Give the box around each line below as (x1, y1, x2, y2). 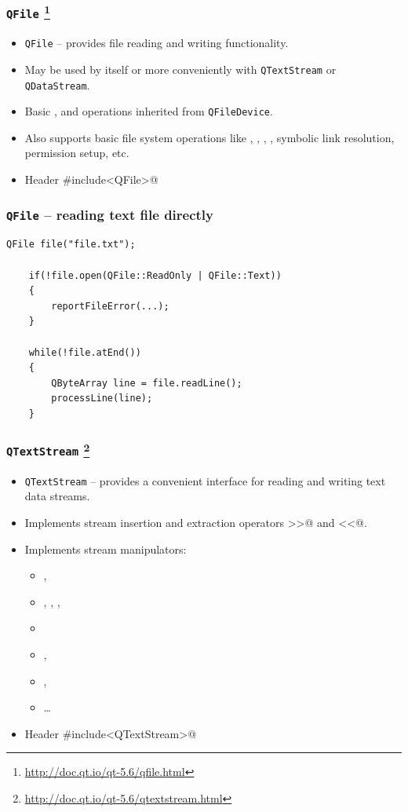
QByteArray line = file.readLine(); (51, 377, 242, 389)
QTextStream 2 (6, 439, 90, 459)
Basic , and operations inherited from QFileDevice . (24, 103, 273, 119)
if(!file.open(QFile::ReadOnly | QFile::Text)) (28, 269, 282, 281)
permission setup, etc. (24, 144, 129, 161)
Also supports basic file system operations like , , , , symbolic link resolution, (24, 129, 395, 145)
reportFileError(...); (51, 300, 169, 312)
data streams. (24, 488, 90, 504)
